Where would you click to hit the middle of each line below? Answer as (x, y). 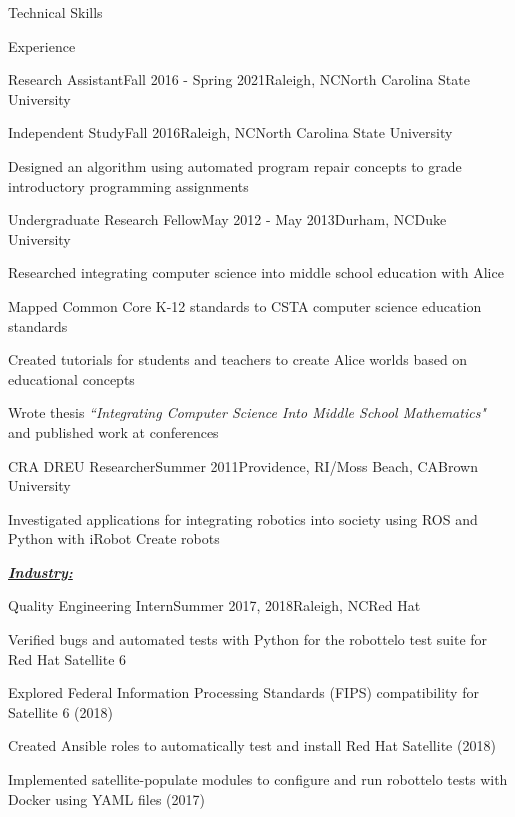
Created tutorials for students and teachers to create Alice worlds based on (238, 359)
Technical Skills (55, 12)
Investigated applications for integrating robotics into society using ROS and (243, 518)
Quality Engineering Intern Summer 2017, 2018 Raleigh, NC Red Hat (214, 605)
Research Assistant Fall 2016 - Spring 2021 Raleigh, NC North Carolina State (239, 79)
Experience (42, 45)
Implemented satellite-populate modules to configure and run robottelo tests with (258, 779)
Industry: (40, 571)
